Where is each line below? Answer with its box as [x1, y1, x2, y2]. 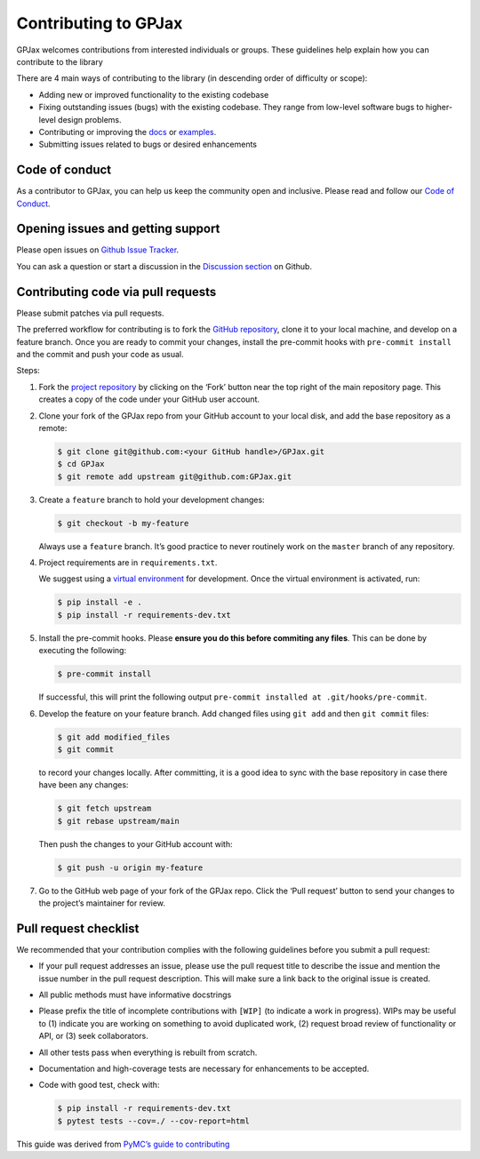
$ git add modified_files [57, 731, 171, 742]
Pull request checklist [16, 921, 140, 936]
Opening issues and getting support [16, 221, 220, 236]
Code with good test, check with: [38, 1080, 160, 1091]
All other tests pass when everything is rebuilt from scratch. [38, 1047, 258, 1058]
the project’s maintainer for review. [38, 898, 166, 908]
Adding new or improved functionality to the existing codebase [38, 89, 269, 100]
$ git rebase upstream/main [57, 816, 180, 826]
